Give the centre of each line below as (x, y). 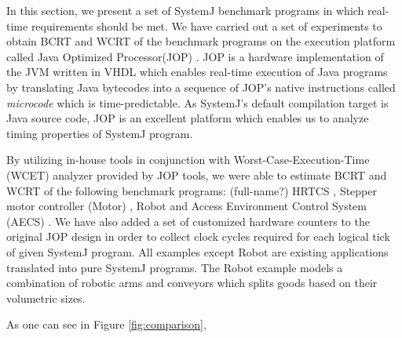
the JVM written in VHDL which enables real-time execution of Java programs (197, 72)
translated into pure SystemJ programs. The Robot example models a (175, 267)
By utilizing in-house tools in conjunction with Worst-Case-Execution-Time (188, 160)
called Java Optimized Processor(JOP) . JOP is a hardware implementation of (195, 56)
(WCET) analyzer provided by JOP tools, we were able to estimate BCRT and (197, 174)
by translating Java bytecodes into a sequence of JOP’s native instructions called (201, 87)
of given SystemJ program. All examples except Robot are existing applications (197, 251)
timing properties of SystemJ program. (100, 133)
